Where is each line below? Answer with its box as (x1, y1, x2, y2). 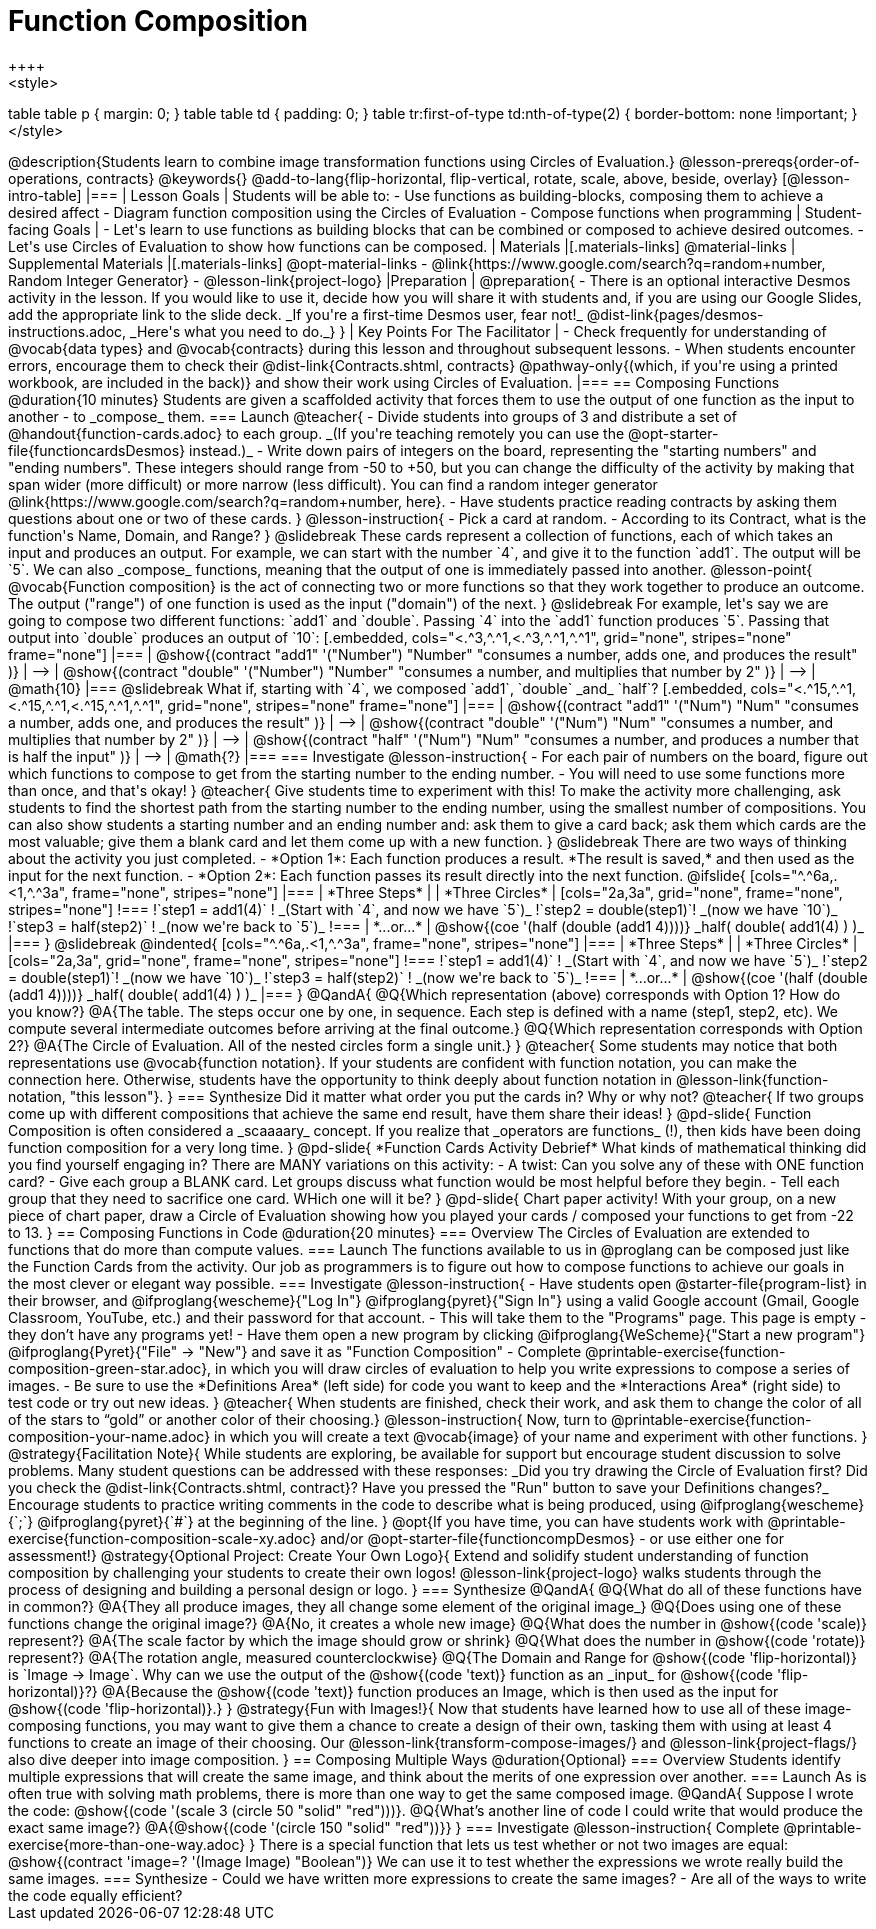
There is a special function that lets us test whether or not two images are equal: (259, 1835, 789, 1853)
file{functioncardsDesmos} (8, 441, 186, 459)
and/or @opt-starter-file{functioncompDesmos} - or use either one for (320, 1529, 784, 1547)
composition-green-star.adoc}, (8, 1359, 212, 1377)
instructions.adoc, (8, 322, 127, 340)
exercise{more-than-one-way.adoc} (8, 1835, 246, 1853)
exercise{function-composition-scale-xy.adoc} (8, 1529, 317, 1547)
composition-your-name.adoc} (8, 1427, 211, 1445)
